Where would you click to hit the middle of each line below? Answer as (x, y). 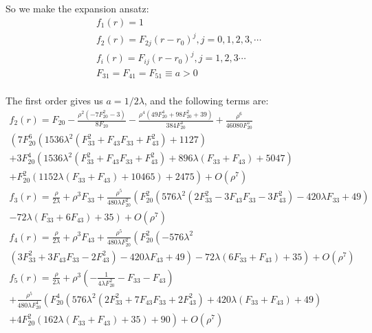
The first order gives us (54, 101)
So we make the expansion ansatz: (77, 8)
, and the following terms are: (206, 101)
